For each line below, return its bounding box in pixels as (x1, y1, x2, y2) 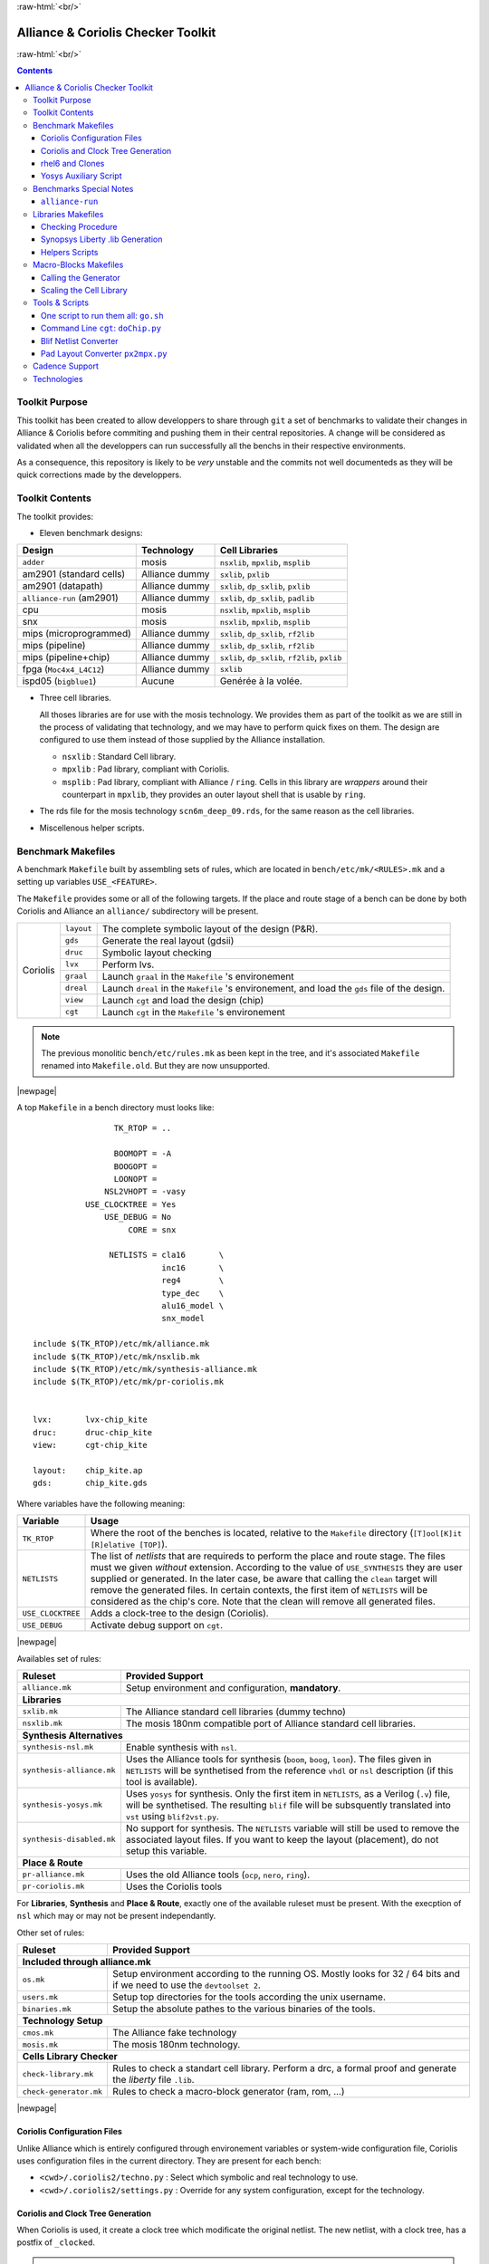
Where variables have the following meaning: (16, 1498, 186, 1509)
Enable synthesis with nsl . (125, 1741, 237, 1753)
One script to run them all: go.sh (41, 310, 164, 321)
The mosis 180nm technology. (112, 2039, 241, 2051)
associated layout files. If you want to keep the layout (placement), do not (125, 1833, 439, 1846)
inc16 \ (161, 1262, 225, 1272)
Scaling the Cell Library (41, 284, 128, 295)
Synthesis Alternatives (22, 1729, 123, 1741)
